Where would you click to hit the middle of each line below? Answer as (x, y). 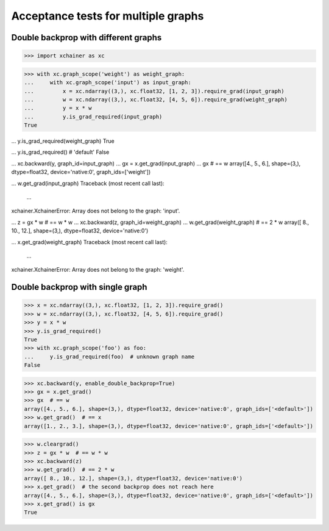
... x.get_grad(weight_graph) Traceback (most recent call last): (89, 242)
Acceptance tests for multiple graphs (108, 16)
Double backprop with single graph (79, 287)
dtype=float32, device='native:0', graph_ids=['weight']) (81, 172)
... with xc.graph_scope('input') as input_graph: (108, 83)
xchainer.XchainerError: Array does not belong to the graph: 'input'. (96, 211)
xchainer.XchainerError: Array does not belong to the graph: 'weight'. (98, 270)
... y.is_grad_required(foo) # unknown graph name (109, 356)
